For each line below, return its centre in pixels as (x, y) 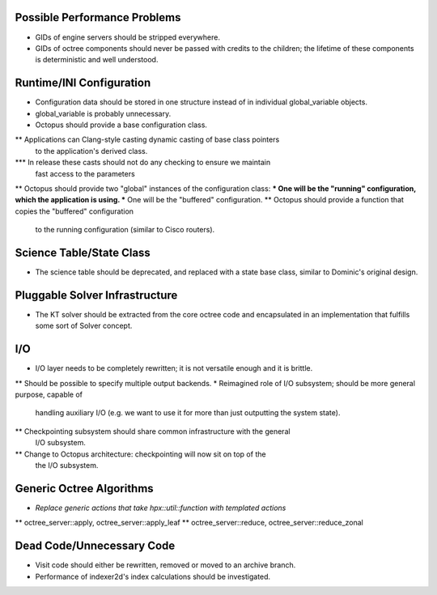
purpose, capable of (49, 394)
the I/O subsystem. (67, 465)
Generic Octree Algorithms (84, 489)
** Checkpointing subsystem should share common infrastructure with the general (153, 431)
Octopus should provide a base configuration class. (121, 125)
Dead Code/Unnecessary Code (95, 546)
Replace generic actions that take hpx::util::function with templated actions (161, 508)
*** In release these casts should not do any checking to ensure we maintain (143, 163)
